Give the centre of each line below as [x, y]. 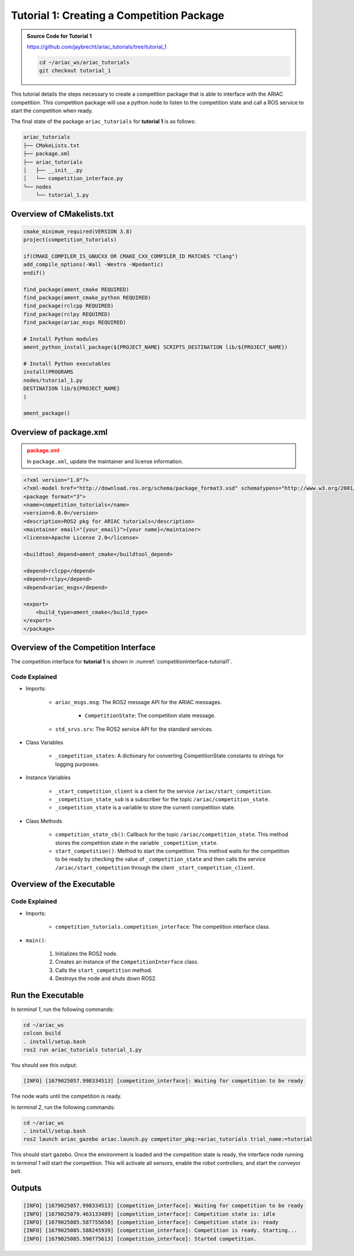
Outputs [26, 1188]
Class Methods [44, 821]
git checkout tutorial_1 [75, 71]
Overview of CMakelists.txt [63, 214]
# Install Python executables [67, 364]
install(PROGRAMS [48, 372]
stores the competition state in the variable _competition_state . [137, 842]
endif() [34, 273]
